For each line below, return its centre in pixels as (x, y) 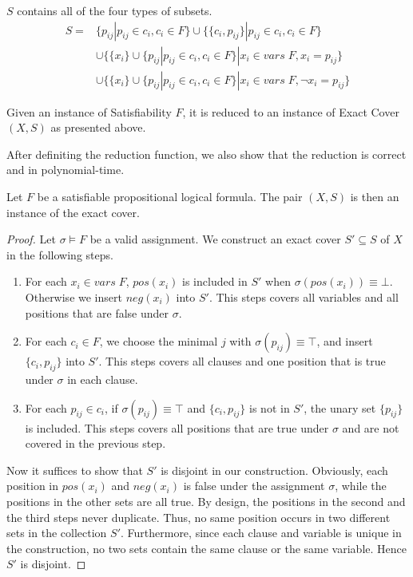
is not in (270, 407)
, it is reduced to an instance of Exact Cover (291, 111)
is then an (375, 197)
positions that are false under (97, 312)
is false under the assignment (254, 486)
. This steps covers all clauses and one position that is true (242, 361)
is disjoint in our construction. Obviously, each (274, 470)
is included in (215, 281)
